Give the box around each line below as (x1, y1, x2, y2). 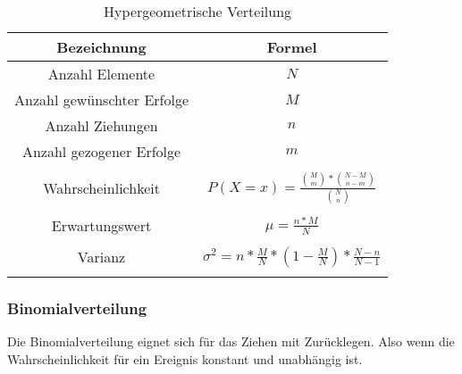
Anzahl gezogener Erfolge (21, 141, 181, 162)
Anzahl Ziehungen (45, 115, 158, 136)
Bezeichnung (56, 37, 147, 57)
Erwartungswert (51, 214, 152, 236)
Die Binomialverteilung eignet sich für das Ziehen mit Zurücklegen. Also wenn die (7, 332, 455, 351)
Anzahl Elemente (47, 63, 155, 84)
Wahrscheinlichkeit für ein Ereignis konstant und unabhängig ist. (7, 349, 363, 368)
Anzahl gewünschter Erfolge (14, 89, 189, 110)
